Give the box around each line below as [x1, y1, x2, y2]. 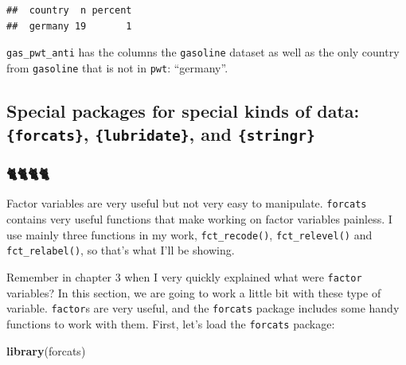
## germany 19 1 [6, 20, 132, 32]
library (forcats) [6, 342, 86, 359]
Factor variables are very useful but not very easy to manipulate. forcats [6, 195, 367, 212]
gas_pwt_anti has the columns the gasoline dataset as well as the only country [6, 44, 400, 60]
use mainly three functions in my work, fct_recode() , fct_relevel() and [6, 226, 373, 243]
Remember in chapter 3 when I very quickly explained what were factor [6, 269, 362, 285]
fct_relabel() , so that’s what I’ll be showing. [6, 242, 235, 258]
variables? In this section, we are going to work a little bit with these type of [6, 284, 381, 301]
